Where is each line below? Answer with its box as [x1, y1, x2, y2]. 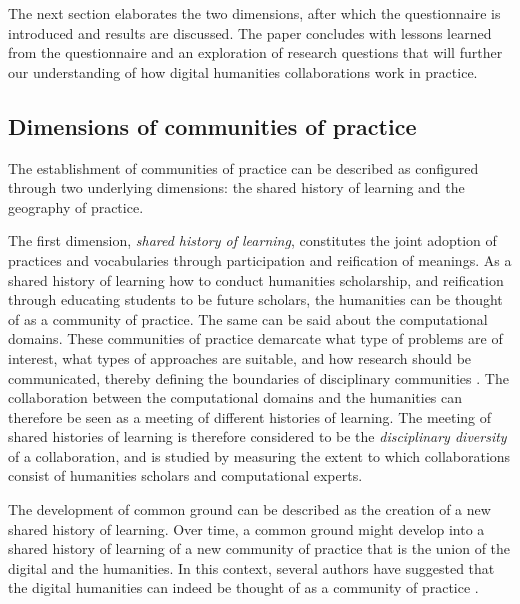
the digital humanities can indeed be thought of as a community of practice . [8, 577, 479, 598]
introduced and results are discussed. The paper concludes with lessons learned [8, 22, 492, 43]
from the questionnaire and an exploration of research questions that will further [8, 42, 503, 63]
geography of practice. [8, 196, 144, 217]
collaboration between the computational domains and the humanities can [8, 387, 463, 408]
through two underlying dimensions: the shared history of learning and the [8, 177, 465, 198]
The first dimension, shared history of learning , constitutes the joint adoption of [8, 230, 497, 251]
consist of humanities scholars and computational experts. [8, 465, 363, 486]
